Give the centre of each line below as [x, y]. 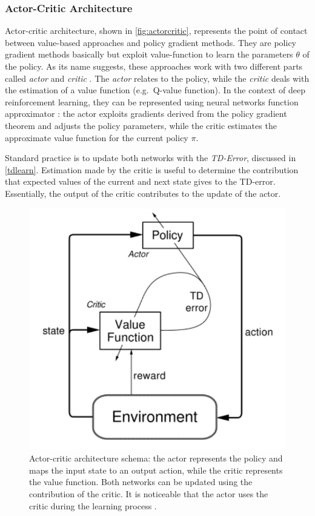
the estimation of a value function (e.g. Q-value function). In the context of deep [155, 90]
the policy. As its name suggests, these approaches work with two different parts [154, 66]
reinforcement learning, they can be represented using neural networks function [152, 101]
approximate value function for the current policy [97, 137]
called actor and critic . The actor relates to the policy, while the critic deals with [157, 78]
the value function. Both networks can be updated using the [141, 482]
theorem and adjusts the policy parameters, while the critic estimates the [141, 125]
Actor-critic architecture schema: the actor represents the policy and [156, 458]
